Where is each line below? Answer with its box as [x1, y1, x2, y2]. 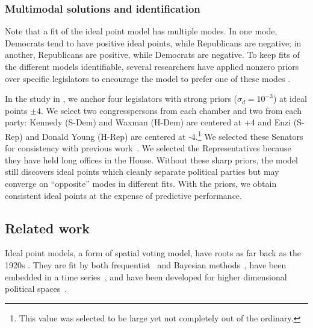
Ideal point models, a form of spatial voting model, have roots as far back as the [5, 247, 302, 259]
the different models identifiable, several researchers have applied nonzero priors [5, 60, 299, 72]
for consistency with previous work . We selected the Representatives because [5, 142, 291, 154]
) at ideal [273, 92, 307, 105]
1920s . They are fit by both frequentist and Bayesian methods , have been [5, 258, 287, 271]
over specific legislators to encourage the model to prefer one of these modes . [5, 72, 291, 84]
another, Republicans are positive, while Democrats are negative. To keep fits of [5, 48, 300, 61]
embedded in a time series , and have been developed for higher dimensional [5, 270, 287, 283]
